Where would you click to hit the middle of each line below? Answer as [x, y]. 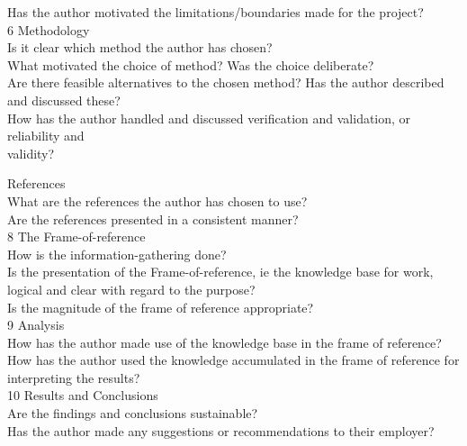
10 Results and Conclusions [83, 395]
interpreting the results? [74, 377]
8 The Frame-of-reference [76, 237]
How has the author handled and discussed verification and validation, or [209, 118]
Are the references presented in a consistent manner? [153, 218]
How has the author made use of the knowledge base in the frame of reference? [225, 342]
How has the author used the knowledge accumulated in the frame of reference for [233, 360]
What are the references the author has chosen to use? [157, 200]
